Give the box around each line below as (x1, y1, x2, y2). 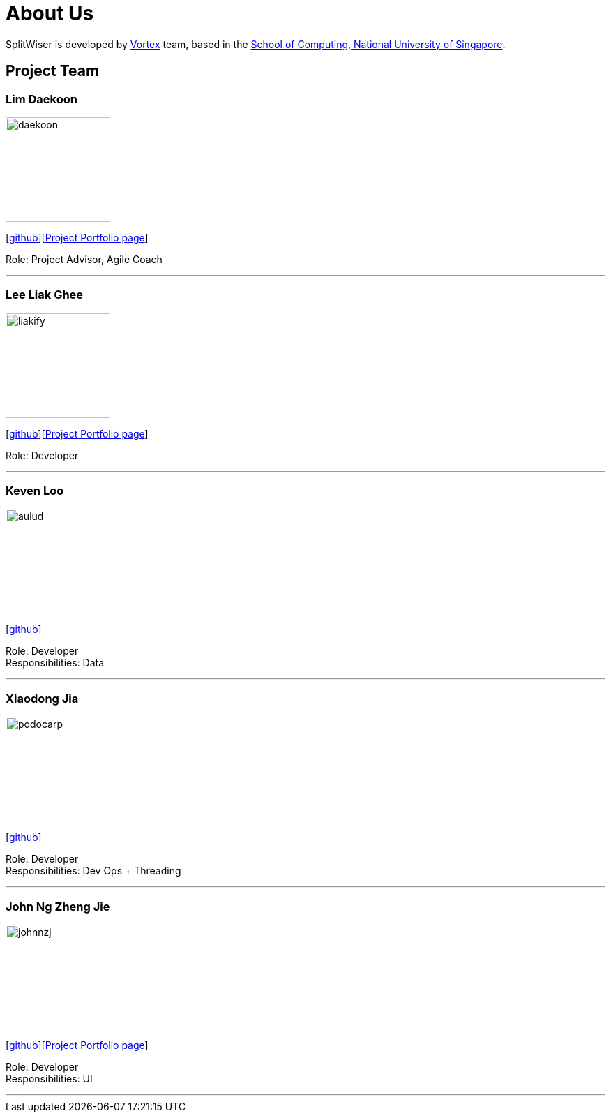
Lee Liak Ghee (6, 288, 84, 302)
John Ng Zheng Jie (6, 899, 110, 914)
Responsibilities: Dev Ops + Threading (6, 865, 181, 877)
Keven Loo (6, 484, 64, 498)
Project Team (6, 62, 100, 80)
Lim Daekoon (6, 91, 77, 106)
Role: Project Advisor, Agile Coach (6, 253, 163, 265)
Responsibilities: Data (6, 657, 105, 669)
